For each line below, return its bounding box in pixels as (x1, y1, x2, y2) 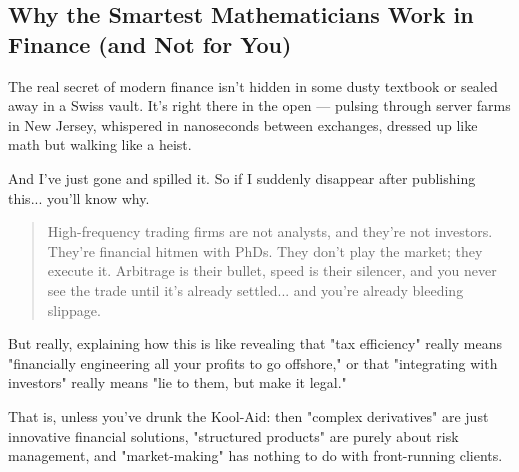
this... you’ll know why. (8, 187, 150, 208)
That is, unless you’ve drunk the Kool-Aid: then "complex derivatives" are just (8, 405, 489, 426)
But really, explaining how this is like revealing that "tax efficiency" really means (8, 333, 503, 354)
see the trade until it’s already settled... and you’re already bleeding (47, 279, 464, 300)
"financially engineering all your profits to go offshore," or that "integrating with (8, 352, 498, 373)
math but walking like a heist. (8, 134, 192, 155)
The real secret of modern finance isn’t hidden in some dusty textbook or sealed (8, 75, 498, 96)
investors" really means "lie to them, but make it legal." (8, 372, 347, 393)
